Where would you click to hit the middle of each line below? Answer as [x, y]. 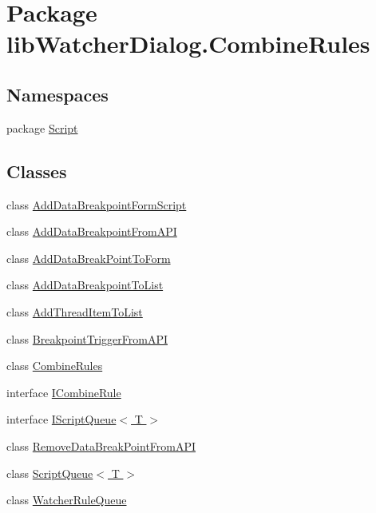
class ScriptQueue [50, 473]
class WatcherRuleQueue [67, 500]
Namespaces [57, 94]
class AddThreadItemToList [75, 311]
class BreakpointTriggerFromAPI [87, 338]
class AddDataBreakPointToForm [89, 258]
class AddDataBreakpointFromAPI [92, 231]
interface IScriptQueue [61, 419]
